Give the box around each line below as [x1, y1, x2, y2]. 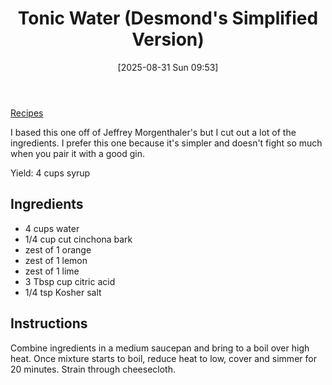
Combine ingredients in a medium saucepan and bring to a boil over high [10, 342, 310, 354]
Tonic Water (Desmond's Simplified [17, 7, 319, 30]
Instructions [10, 315, 88, 332]
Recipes [10, 107, 44, 119]
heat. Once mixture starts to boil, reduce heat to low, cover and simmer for [10, 352, 317, 364]
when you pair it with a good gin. [10, 147, 145, 159]
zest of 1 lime [24, 265, 80, 277]
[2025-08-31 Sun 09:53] [117, 61, 219, 73]
